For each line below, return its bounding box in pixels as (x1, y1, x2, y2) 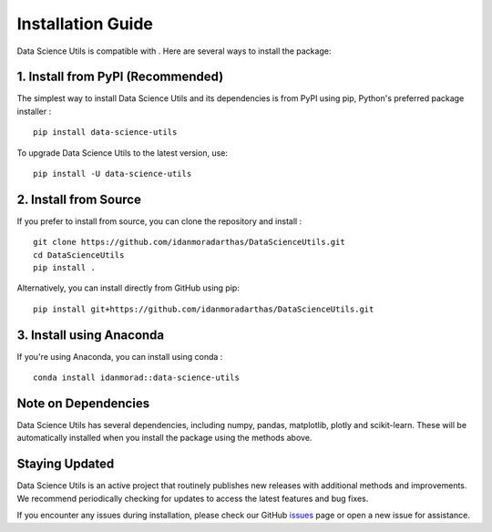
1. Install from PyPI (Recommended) (16, 69, 224, 85)
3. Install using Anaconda (16, 327, 165, 343)
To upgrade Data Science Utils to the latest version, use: (16, 147, 228, 159)
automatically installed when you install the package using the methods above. (16, 433, 313, 444)
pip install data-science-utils (33, 128, 178, 138)
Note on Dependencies (16, 395, 150, 411)
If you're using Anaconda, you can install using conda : (16, 351, 223, 362)
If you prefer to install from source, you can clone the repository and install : (16, 215, 302, 227)
